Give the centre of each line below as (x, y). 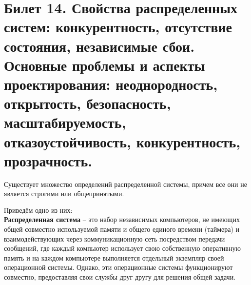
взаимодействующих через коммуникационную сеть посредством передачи (115, 238)
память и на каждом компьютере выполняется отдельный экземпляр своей (114, 257)
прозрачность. (48, 160)
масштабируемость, (65, 122)
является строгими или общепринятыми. (64, 193)
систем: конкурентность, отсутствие (118, 27)
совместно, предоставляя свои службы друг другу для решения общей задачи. (120, 276)
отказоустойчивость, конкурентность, (122, 141)
